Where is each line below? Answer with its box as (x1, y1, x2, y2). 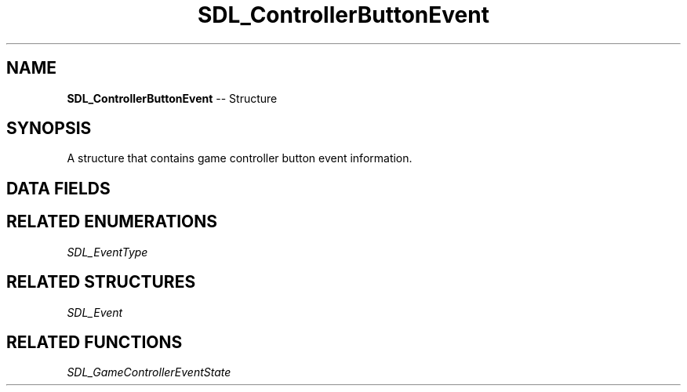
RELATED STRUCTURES (6, 272, 196, 292)
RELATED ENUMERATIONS (6, 212, 218, 232)
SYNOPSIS (6, 118, 92, 139)
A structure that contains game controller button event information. (67, 151, 413, 165)
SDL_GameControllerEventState (67, 365, 231, 379)
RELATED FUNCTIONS (6, 332, 183, 352)
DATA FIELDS (6, 178, 111, 198)
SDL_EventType (67, 245, 148, 259)
